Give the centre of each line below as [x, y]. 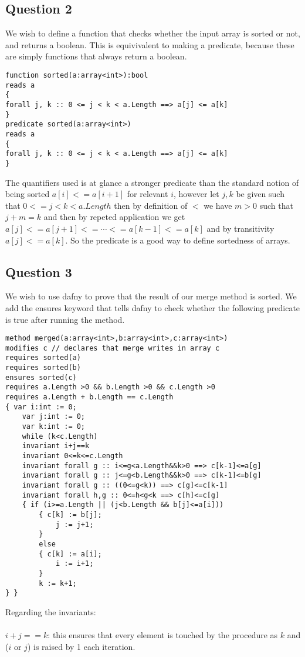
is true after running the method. [65, 319]
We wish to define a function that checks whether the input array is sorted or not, [153, 33]
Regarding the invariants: [51, 611]
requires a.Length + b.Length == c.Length [89, 397]
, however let [196, 194]
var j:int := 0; [54, 417]
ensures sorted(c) [41, 377]
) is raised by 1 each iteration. [81, 646]
